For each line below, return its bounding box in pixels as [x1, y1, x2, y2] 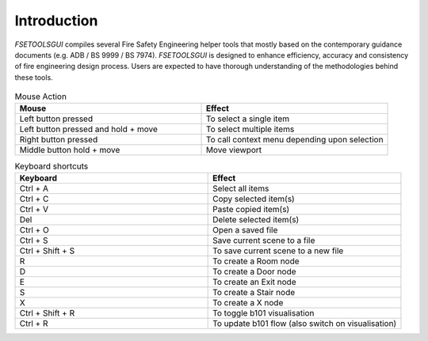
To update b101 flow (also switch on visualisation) [212, 317, 397, 328]
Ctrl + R [19, 317, 48, 328]
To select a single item [205, 113, 289, 124]
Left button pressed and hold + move [19, 123, 159, 135]
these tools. [14, 72, 53, 82]
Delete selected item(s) [212, 214, 300, 225]
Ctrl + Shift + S [19, 245, 75, 256]
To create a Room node [212, 256, 300, 267]
